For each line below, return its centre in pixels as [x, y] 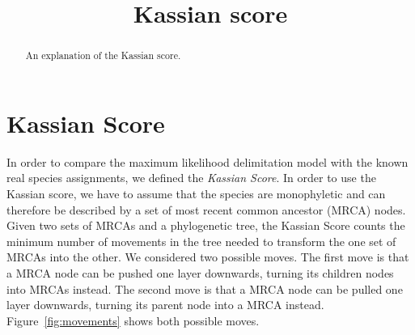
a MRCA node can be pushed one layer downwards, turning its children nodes [200, 272]
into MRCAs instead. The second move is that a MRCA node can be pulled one [205, 288]
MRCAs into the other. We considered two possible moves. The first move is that [208, 257]
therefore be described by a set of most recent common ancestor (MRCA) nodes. [206, 209]
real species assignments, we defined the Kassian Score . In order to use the [191, 178]
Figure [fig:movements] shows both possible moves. [133, 320]
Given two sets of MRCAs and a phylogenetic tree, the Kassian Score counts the [206, 225]
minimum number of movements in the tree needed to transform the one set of [201, 241]
